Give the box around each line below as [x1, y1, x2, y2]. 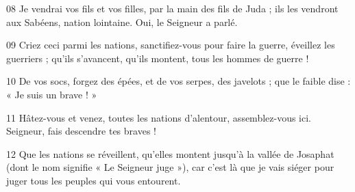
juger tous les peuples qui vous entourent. [6, 173, 181, 187]
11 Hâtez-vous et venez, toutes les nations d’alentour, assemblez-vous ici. [6, 110, 312, 124]
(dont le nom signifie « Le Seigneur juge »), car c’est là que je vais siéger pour [6, 160, 334, 174]
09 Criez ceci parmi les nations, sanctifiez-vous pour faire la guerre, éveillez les [6, 38, 335, 52]
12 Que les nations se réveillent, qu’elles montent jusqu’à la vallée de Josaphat [6, 146, 334, 161]
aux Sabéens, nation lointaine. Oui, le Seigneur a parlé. [6, 14, 238, 29]
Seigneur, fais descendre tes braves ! [6, 124, 156, 138]
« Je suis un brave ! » [6, 87, 97, 101]
